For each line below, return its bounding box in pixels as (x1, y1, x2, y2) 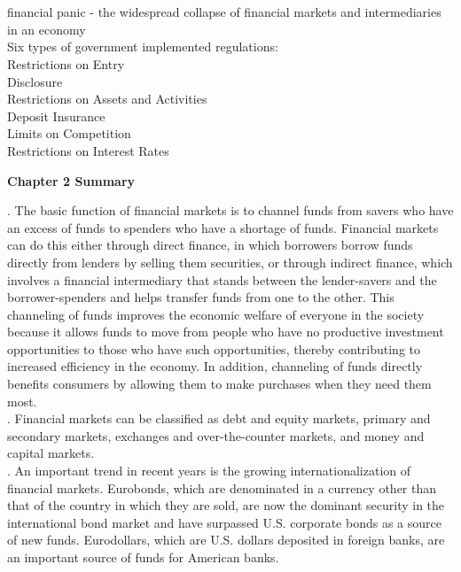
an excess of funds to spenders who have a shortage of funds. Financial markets (7, 218, 439, 236)
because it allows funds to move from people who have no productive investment (7, 322, 444, 341)
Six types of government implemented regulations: (7, 37, 278, 56)
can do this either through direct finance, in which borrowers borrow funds (7, 236, 413, 254)
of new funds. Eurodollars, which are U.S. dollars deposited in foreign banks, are (7, 530, 445, 549)
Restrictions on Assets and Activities (7, 89, 207, 108)
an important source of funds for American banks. (7, 548, 279, 566)
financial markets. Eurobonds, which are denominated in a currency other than (7, 478, 437, 497)
